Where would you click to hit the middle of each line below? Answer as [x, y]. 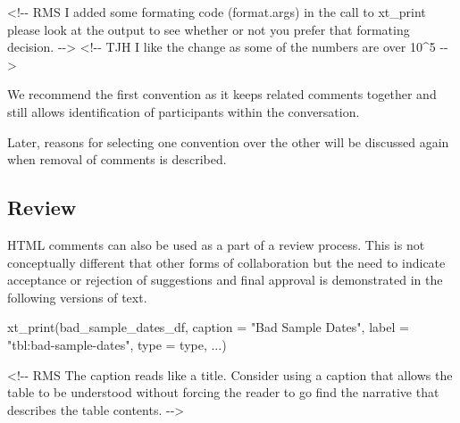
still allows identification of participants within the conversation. [184, 111]
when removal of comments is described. [117, 159]
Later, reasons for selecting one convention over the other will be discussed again [228, 141]
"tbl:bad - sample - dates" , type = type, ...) [117, 344]
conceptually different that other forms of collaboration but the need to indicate [226, 262]
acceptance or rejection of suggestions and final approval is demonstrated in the [225, 280]
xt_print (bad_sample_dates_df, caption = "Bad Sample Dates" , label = [208, 327]
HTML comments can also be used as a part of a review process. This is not [216, 244]
